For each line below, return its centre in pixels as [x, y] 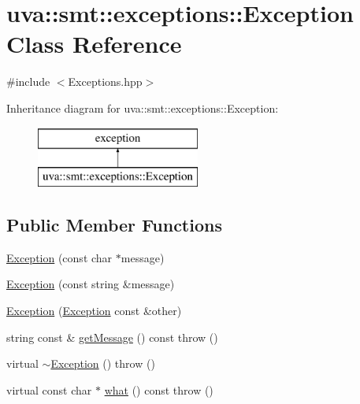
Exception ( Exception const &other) [94, 311]
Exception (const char [59, 257]
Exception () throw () [103, 363]
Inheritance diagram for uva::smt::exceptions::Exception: [143, 107]
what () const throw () [159, 389]
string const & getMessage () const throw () [112, 337]
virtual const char [49, 389]
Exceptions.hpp [105, 82]
